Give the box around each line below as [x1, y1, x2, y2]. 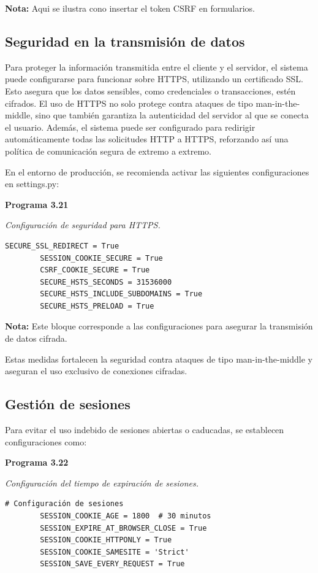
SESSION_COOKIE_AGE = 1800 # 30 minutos [40, 512, 211, 521]
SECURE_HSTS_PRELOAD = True [40, 301, 154, 310]
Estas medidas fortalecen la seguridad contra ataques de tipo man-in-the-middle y [5, 352, 312, 365]
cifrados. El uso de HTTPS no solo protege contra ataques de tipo [5, 96, 253, 109]
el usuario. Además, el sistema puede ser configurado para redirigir [5, 120, 256, 133]
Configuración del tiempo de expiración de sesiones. [5, 476, 199, 489]
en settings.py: [5, 177, 59, 190]
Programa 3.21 [5, 198, 69, 210]
